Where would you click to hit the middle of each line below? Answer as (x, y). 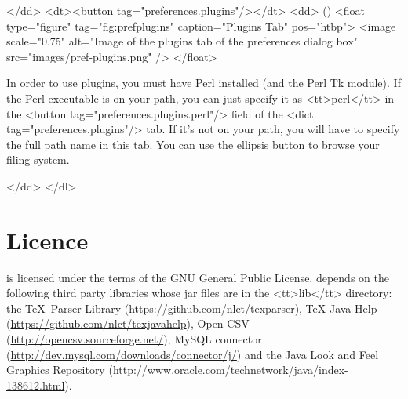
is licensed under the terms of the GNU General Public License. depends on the (198, 277)
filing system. (38, 160)
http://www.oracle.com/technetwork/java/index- (230, 370)
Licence (47, 239)
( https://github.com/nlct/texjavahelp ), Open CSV (128, 323)
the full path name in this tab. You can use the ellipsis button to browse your (193, 144)
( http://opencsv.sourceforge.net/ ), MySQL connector (134, 339)
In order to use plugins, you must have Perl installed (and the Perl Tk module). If (204, 83)
